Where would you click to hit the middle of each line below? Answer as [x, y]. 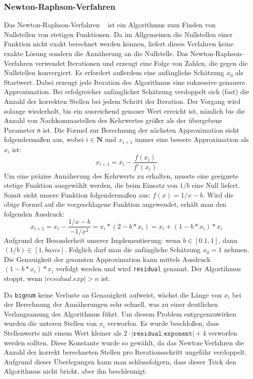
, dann [228, 240]
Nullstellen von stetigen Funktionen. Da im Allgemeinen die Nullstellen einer [118, 34]
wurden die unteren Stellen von [51, 323]
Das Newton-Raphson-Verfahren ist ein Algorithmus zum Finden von [110, 25]
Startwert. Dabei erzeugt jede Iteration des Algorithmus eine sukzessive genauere [125, 82]
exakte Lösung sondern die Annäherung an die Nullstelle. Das [96, 53]
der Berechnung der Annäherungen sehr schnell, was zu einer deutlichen [111, 304]
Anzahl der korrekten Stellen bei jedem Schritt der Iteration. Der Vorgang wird [122, 101]
